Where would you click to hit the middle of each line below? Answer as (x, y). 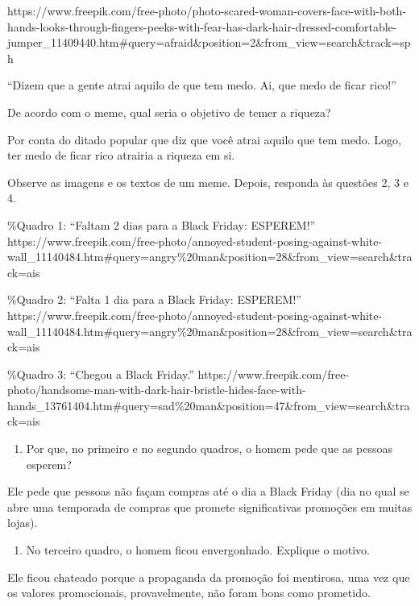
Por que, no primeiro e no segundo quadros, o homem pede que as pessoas (209, 448)
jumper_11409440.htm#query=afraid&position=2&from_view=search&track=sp (209, 42)
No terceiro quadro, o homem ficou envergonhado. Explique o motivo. (198, 550)
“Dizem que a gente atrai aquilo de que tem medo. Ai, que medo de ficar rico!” (202, 85)
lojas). (23, 523)
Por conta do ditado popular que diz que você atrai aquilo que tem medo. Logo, (204, 139)
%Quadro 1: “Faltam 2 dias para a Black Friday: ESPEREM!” (162, 224)
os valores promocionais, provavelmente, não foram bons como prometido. (189, 593)
